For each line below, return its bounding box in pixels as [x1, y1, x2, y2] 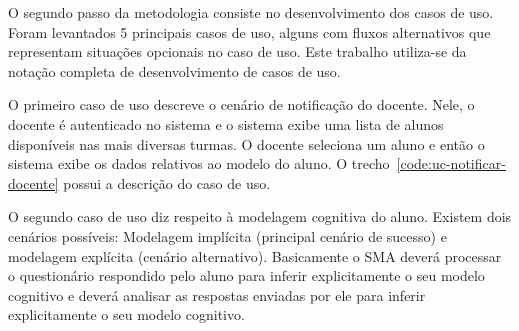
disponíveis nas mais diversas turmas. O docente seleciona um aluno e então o [8, 133, 485, 154]
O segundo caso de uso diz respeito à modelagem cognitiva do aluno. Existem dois [8, 206, 512, 227]
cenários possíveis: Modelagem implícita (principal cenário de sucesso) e [8, 225, 447, 246]
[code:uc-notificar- [396, 153, 506, 174]
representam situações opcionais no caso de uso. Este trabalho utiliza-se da [8, 41, 467, 62]
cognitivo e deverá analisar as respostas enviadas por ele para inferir [8, 284, 426, 305]
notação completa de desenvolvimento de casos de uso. [8, 60, 341, 81]
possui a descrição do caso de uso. [63, 172, 271, 193]
